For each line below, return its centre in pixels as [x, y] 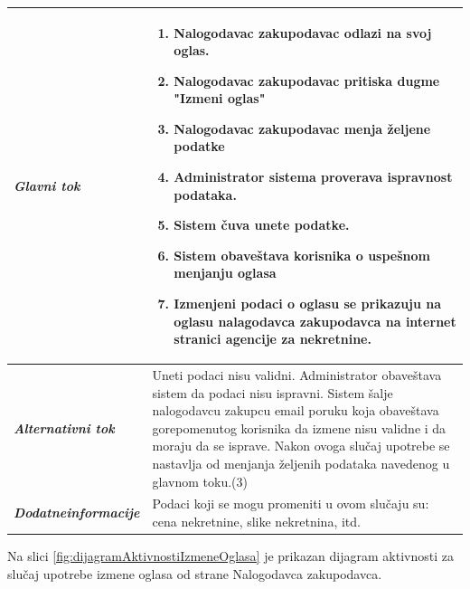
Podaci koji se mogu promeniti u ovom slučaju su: [291, 503]
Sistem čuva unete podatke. [262, 225]
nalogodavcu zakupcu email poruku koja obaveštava [296, 410]
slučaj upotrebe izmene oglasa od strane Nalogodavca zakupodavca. [195, 573]
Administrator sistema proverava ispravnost [313, 177]
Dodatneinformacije [77, 513]
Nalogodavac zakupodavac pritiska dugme [307, 80]
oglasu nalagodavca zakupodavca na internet [315, 321]
